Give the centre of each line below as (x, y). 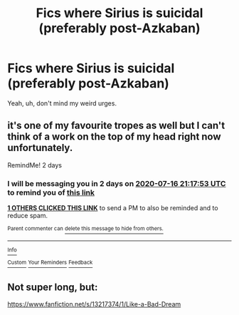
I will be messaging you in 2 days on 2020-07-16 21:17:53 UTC (117, 183)
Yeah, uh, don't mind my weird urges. (62, 103)
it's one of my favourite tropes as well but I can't (116, 126)
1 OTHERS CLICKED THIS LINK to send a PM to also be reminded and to (113, 208)
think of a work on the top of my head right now (115, 137)
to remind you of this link (51, 192)
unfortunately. (40, 148)
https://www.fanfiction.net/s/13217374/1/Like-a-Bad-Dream (94, 304)
